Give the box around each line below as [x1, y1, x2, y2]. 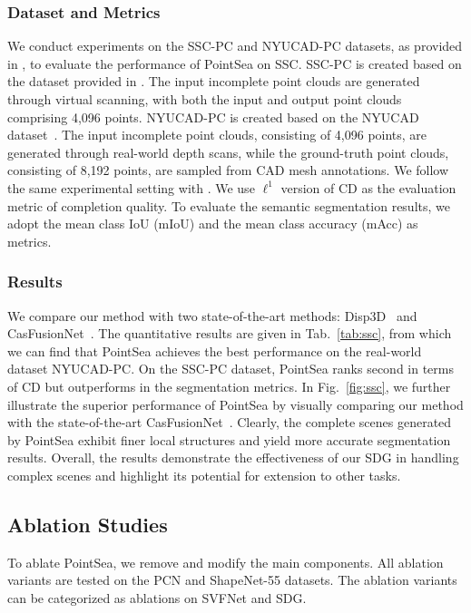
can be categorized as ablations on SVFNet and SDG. [7, 588, 307, 607]
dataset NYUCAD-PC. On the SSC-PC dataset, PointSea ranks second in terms [7, 359, 455, 378]
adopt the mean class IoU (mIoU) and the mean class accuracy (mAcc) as [7, 214, 418, 233]
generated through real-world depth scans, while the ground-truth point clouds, [7, 142, 449, 161]
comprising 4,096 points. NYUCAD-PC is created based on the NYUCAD [7, 107, 419, 126]
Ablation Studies [7, 510, 168, 538]
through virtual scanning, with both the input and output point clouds [7, 90, 402, 108]
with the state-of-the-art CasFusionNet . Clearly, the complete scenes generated [7, 413, 452, 432]
